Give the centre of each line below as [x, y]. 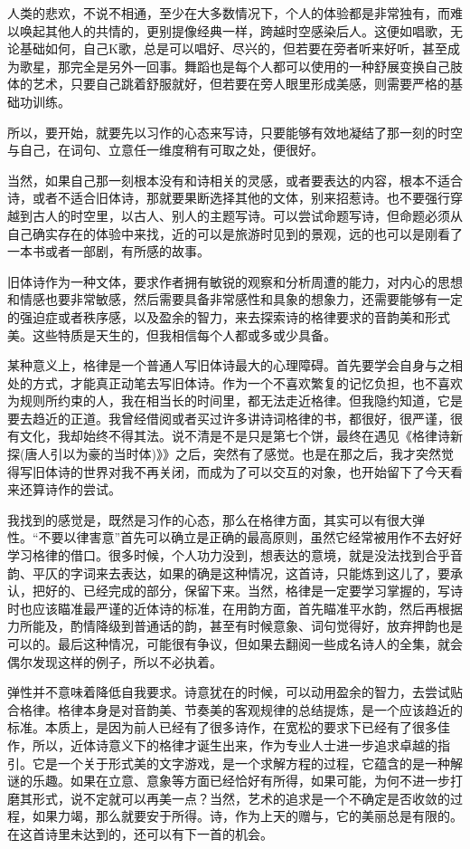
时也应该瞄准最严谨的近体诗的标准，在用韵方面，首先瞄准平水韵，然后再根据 [235, 608]
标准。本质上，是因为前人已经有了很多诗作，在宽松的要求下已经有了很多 [222, 727]
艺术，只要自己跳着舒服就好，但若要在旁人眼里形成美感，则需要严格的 [241, 84]
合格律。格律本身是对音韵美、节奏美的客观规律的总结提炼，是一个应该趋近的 [235, 709]
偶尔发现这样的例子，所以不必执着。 [115, 661]
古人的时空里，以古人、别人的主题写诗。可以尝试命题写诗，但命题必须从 [247, 215]
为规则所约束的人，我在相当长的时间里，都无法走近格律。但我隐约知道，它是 [235, 401]
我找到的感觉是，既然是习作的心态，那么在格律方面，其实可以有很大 [210, 519]
